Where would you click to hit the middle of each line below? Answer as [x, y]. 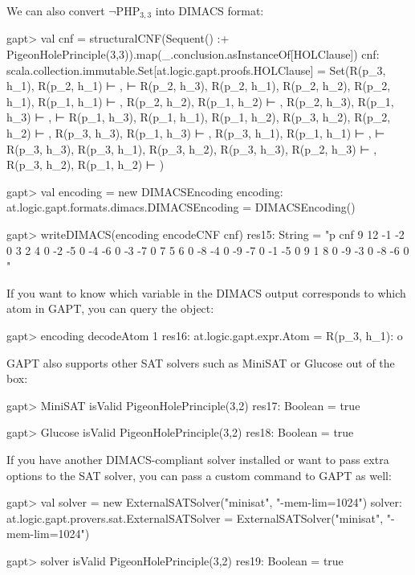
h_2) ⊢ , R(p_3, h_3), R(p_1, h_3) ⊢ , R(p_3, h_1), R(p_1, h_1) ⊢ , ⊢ [196, 133]
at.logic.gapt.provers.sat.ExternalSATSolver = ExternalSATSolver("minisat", [195, 517]
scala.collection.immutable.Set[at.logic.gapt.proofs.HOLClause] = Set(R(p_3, [196, 70]
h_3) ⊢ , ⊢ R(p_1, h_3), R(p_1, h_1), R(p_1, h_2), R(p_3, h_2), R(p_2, [199, 117]
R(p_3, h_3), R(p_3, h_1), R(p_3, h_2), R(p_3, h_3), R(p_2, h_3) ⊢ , [192, 148]
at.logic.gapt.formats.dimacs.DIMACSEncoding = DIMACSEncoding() [181, 207]
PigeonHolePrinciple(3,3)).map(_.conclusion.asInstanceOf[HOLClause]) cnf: [193, 54]
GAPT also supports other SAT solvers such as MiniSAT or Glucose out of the [201, 362]
